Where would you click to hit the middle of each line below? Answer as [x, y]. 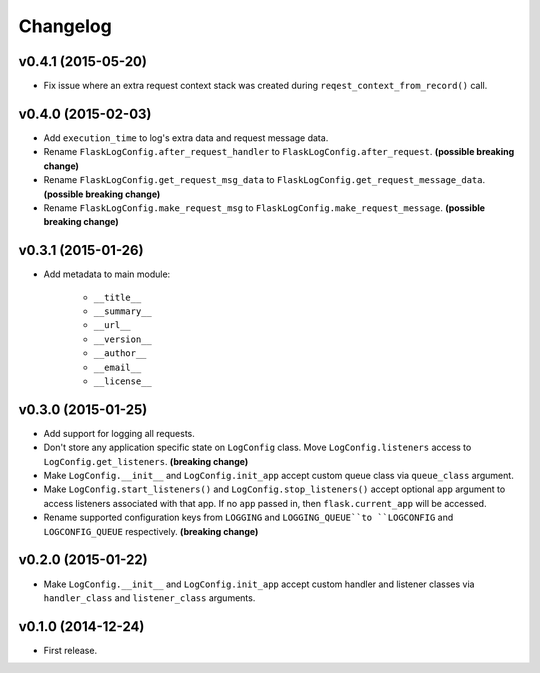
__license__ [122, 381]
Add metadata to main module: [107, 274]
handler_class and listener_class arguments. [149, 597]
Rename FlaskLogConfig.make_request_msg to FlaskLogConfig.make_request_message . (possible [264, 207]
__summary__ [122, 311]
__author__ [120, 353]
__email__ [117, 367]
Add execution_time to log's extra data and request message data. [186, 137]
